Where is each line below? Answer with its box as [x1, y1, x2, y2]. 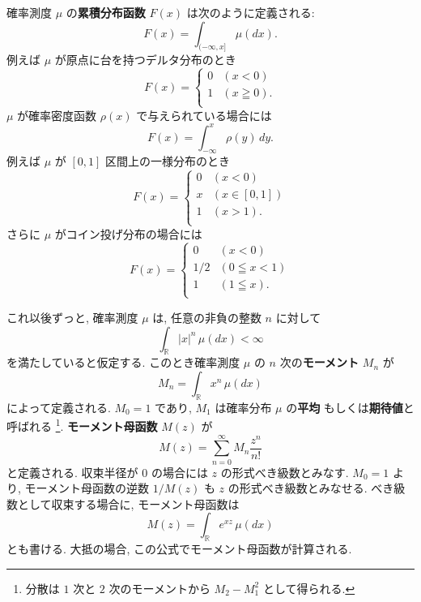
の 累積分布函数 [66, 4, 146, 20]
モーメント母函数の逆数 [24, 479, 149, 497]
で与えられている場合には [136, 106, 272, 123]
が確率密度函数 [17, 106, 97, 123]
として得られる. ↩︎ [262, 579, 355, 596]
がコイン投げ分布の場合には [54, 225, 202, 242]
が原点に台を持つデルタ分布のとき [54, 51, 236, 68]
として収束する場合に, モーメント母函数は [17, 495, 240, 512]
